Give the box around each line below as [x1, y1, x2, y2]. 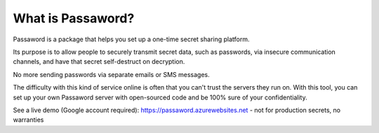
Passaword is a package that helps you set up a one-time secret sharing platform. [13, 35, 250, 43]
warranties [13, 115, 44, 124]
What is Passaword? [13, 10, 135, 26]
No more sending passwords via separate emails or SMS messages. [13, 70, 210, 78]
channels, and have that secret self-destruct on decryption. [13, 57, 185, 66]
